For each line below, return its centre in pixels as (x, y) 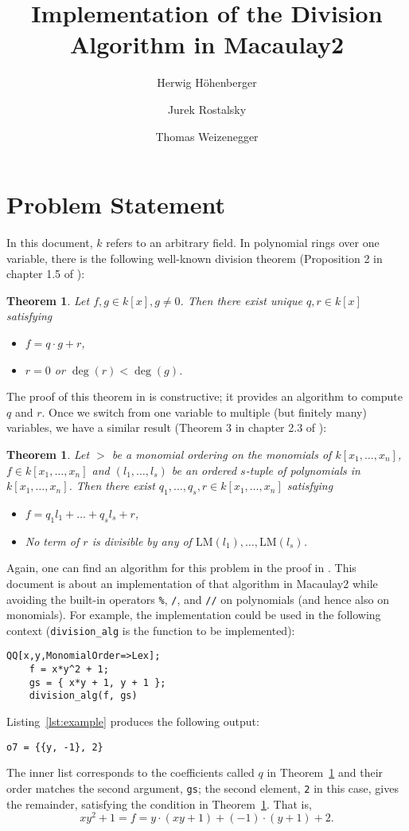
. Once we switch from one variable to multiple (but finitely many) (204, 412)
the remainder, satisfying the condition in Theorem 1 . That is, (159, 804)
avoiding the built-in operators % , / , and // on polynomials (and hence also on (198, 599)
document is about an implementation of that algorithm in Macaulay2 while (192, 583)
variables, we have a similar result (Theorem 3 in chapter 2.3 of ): (167, 427)
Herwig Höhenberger (207, 82)
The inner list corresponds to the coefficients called (130, 772)
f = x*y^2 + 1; (69, 670)
